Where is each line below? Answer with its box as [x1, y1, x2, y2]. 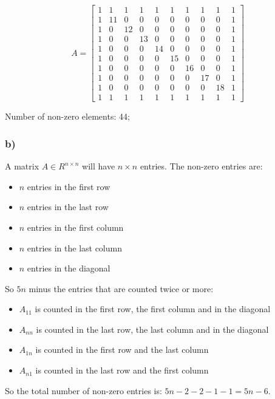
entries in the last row [27, 200, 109, 213]
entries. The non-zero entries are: [140, 160, 263, 172]
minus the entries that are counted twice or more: [29, 282, 214, 295]
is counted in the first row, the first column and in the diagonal [35, 302, 271, 315]
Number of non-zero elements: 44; [5, 110, 130, 123]
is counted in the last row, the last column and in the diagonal [36, 322, 269, 335]
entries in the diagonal [27, 262, 110, 275]
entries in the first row [27, 180, 110, 193]
